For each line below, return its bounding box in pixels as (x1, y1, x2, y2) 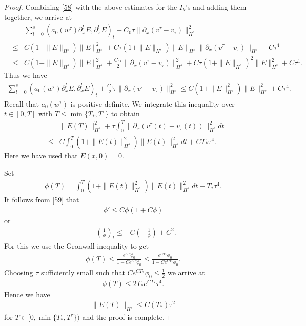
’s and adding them (186, 2, 247, 12)
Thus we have (4, 70, 47, 80)
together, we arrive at (4, 11, 72, 22)
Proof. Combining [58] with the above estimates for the (4, 2, 177, 12)
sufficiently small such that (40, 267, 125, 277)
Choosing (4, 267, 33, 277)
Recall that (4, 98, 39, 109)
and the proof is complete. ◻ (82, 312, 174, 322)
